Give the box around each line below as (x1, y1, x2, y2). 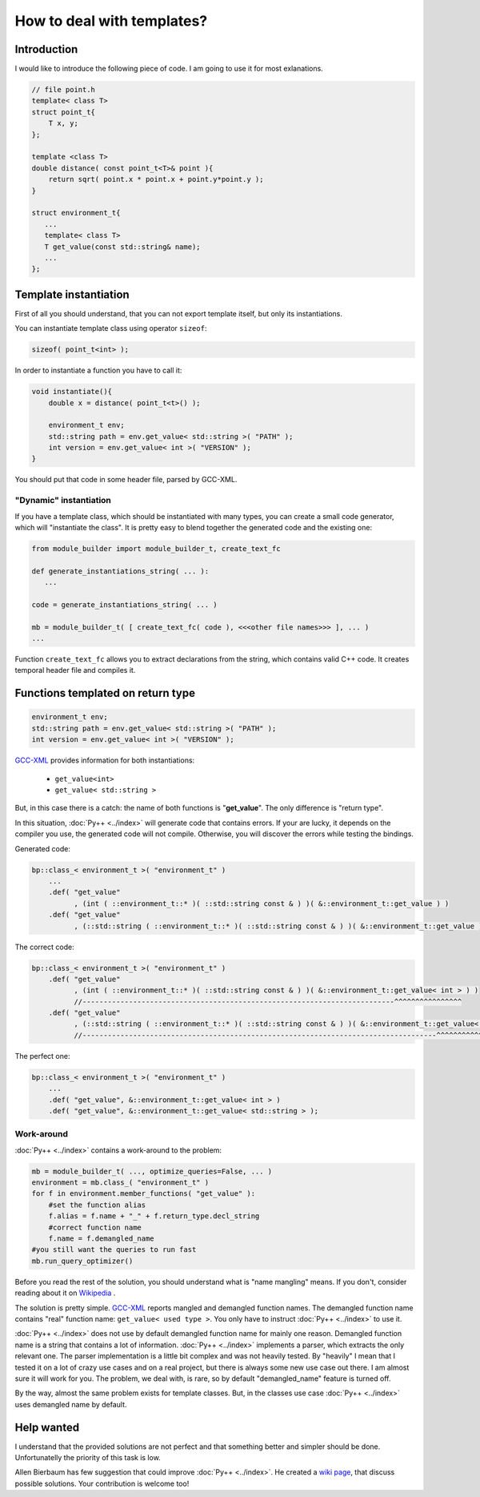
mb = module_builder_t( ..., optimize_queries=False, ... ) (31, 1166, 273, 1176)
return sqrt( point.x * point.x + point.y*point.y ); (48, 175, 264, 184)
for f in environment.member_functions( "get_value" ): (31, 1189, 256, 1198)
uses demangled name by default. (14, 1399, 127, 1409)
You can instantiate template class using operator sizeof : (14, 324, 207, 333)
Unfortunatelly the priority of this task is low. (14, 1453, 162, 1463)
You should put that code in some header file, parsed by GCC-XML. (14, 475, 238, 485)
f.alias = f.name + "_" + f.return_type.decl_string (48, 1212, 260, 1221)
